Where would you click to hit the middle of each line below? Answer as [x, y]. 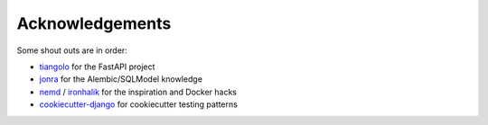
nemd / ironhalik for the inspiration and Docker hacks [138, 92]
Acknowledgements [94, 23]
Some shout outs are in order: [72, 50]
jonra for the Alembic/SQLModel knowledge [121, 79]
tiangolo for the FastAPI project [97, 67]
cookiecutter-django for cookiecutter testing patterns [139, 104]
